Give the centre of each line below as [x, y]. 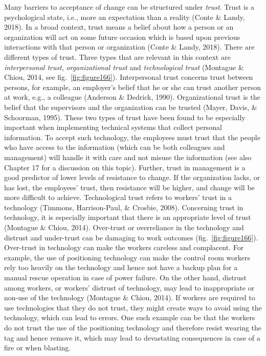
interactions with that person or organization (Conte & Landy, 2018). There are [129, 47]
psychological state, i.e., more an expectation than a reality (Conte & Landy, [125, 17]
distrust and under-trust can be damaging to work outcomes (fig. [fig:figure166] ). [131, 237]
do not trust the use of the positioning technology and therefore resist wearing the [133, 327]
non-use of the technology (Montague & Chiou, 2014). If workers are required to [130, 297]
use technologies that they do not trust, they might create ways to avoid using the [133, 307]
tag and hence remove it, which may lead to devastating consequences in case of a [132, 337]
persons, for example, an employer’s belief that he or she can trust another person [133, 87]
